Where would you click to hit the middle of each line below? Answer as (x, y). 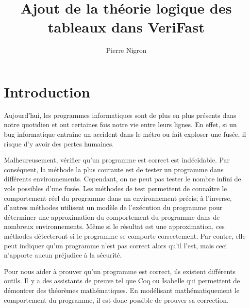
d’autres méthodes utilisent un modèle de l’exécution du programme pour (113, 207)
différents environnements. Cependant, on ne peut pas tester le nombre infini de (123, 179)
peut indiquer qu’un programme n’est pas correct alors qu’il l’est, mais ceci (116, 245)
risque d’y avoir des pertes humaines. (59, 143)
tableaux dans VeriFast (126, 27)
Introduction (47, 91)
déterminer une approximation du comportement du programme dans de (112, 217)
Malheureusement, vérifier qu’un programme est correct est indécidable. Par (117, 160)
